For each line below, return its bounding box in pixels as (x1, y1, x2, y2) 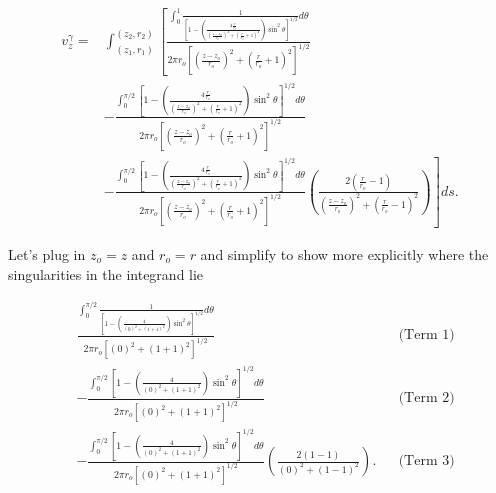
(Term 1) (398, 328, 455, 343)
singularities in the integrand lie (8, 263, 204, 284)
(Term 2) (398, 391, 455, 406)
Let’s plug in (8, 244, 86, 264)
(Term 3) (398, 454, 455, 469)
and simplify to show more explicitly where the (200, 244, 489, 264)
